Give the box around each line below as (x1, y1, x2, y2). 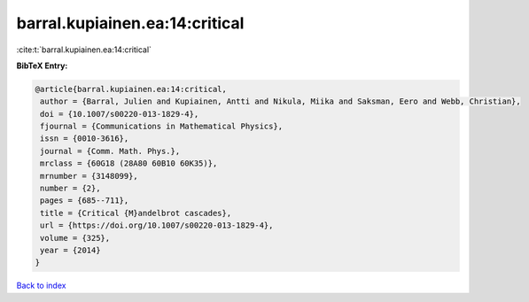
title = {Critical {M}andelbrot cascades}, (40, 208, 232, 218)
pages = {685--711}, (40, 196, 129, 205)
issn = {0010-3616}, (40, 134, 129, 143)
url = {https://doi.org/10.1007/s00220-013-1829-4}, (40, 221, 274, 230)
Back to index (16, 280, 66, 291)
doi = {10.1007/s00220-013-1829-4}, (40, 109, 199, 119)
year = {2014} (40, 245, 101, 255)
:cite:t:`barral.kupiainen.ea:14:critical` (16, 44, 152, 55)
